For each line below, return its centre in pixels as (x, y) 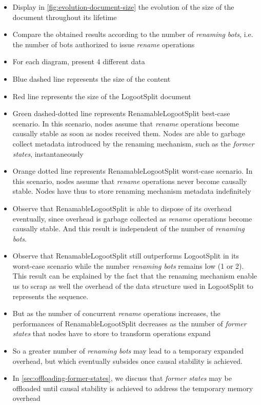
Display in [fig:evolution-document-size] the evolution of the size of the (123, 7)
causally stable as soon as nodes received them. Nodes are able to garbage (129, 133)
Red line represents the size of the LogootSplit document (102, 96)
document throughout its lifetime (65, 17)
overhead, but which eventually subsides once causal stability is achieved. (127, 361)
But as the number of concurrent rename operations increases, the (116, 313)
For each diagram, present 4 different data (79, 61)
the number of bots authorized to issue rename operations (104, 44)
